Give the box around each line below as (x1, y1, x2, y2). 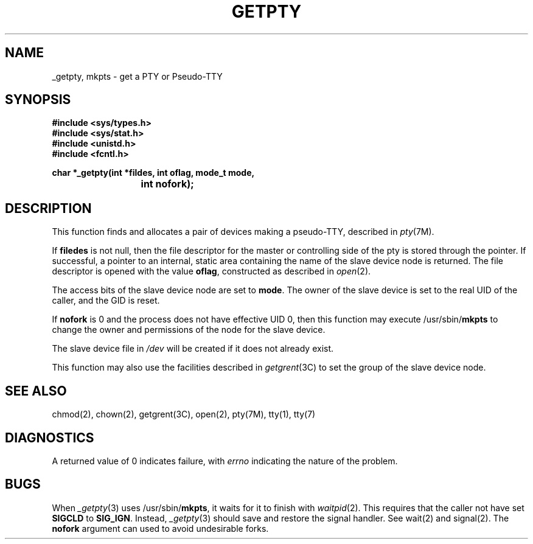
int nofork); (141, 178, 194, 190)
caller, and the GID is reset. (52, 295, 160, 306)
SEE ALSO (5, 383, 67, 399)
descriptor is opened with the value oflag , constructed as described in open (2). (52, 266, 371, 277)
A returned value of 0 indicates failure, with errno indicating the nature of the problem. (52, 455, 398, 466)
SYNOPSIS (5, 92, 71, 108)
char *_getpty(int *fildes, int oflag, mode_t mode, (52, 167, 255, 178)
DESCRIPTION (5, 200, 92, 216)
